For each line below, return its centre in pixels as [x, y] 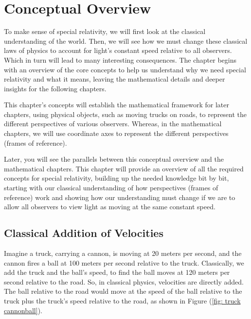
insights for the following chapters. [55, 88]
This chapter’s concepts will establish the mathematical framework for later [117, 105]
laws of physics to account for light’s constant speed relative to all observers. [118, 50]
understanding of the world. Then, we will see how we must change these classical [126, 41]
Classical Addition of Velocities [84, 233]
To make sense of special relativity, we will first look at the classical [105, 31]
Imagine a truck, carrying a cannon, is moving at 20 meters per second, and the [123, 253]
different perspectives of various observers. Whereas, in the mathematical [113, 124]
